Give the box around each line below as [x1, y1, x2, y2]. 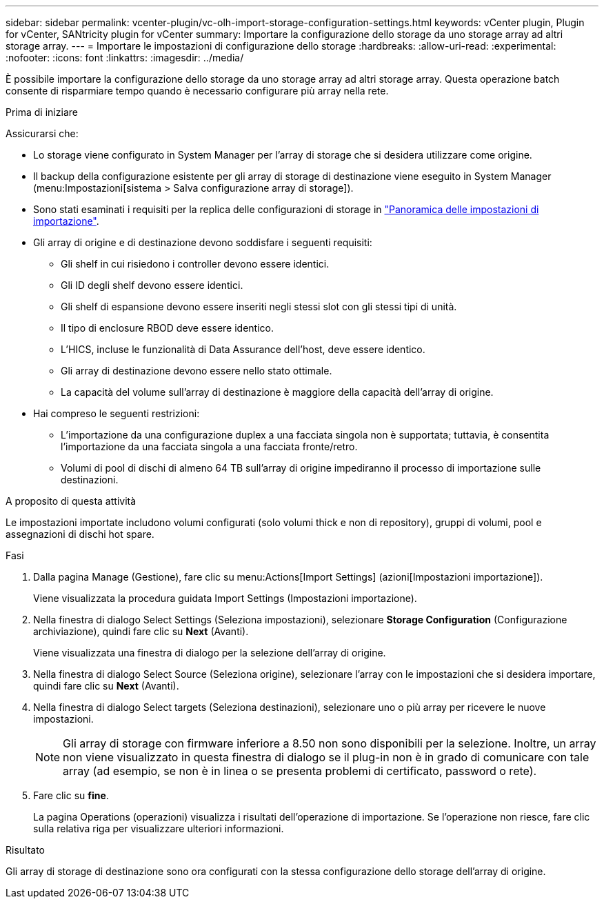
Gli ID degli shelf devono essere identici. [61, 279, 243, 291]
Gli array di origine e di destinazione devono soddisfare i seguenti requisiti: [33, 237, 372, 248]
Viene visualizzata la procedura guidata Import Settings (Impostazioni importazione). [33, 592, 417, 604]
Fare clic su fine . [33, 790, 109, 801]
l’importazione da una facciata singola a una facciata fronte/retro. [61, 441, 358, 452]
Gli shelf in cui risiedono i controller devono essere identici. [61, 258, 330, 270]
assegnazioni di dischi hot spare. [6, 528, 154, 540]
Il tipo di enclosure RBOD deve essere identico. [61, 322, 274, 334]
